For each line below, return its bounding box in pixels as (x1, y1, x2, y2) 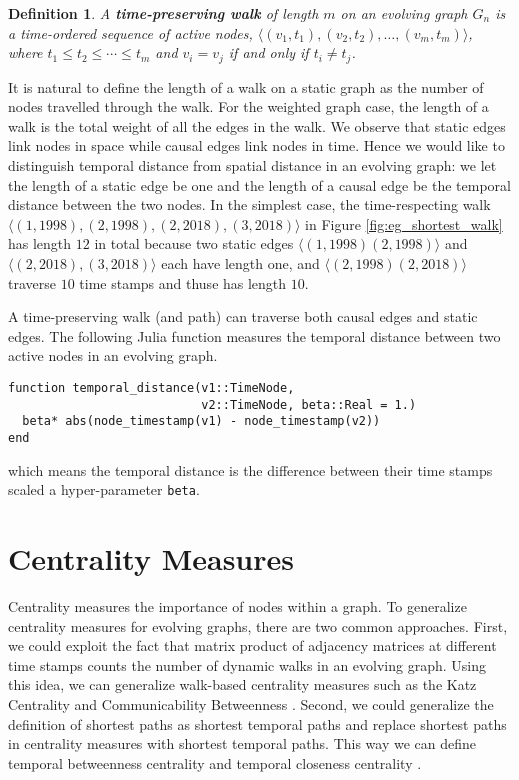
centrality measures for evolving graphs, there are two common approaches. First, (8, 615, 508, 636)
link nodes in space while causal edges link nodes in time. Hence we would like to (8, 135, 505, 156)
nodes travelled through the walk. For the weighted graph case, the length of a (8, 96, 489, 117)
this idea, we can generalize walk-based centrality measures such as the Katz (8, 674, 477, 695)
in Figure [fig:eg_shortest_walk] (305, 213, 503, 234)
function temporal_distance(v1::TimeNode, (8, 380, 295, 395)
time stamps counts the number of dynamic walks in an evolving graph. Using (8, 654, 487, 675)
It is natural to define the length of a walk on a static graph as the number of (8, 76, 484, 97)
